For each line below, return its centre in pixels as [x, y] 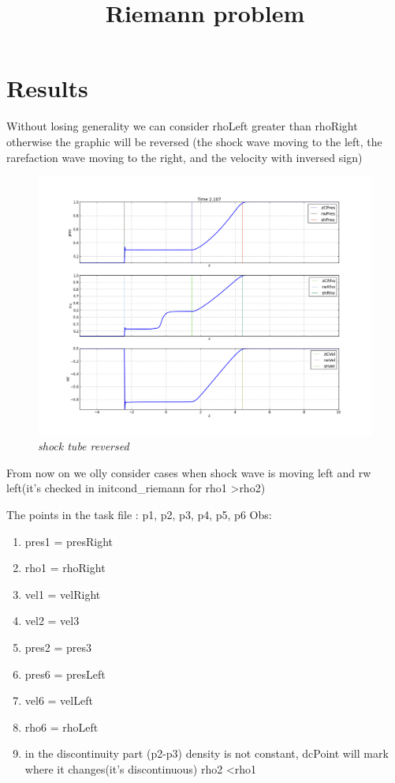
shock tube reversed [84, 446]
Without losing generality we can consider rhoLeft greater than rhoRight [182, 126]
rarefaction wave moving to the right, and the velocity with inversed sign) [184, 157]
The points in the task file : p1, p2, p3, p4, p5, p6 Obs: [139, 514]
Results [47, 88]
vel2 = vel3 [52, 621]
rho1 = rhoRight [65, 568]
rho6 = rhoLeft [61, 727]
